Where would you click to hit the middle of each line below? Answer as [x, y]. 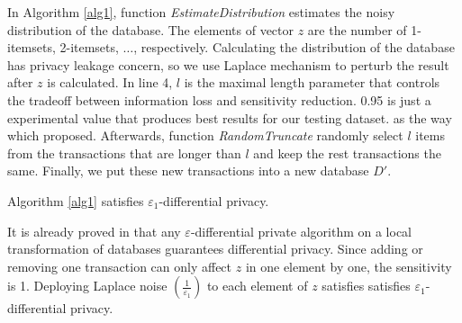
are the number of [357, 29]
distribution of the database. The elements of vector [151, 29]
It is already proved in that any [94, 231]
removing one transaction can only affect [120, 266]
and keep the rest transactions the [347, 153]
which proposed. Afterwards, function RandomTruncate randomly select [205, 135]
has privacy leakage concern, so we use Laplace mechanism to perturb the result [228, 64]
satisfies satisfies [366, 286]
